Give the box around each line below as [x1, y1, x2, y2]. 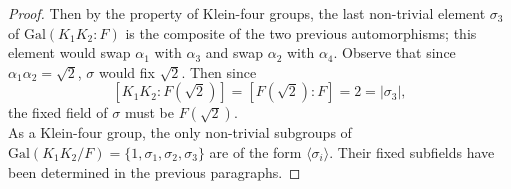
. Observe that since [333, 42, 456, 63]
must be [124, 102, 174, 123]
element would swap [8, 42, 131, 63]
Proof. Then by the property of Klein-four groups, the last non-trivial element [8, 3, 486, 23]
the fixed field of [8, 102, 108, 123]
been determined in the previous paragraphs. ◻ [8, 161, 301, 182]
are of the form [209, 141, 302, 162]
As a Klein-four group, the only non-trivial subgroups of [8, 122, 352, 143]
